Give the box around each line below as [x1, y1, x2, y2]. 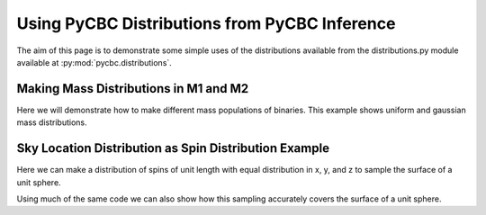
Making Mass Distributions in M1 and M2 [16, 81, 249, 96]
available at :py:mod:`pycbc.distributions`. [16, 57, 173, 67]
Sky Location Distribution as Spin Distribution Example [16, 140, 330, 157]
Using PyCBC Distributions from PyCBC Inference [16, 13, 396, 33]
